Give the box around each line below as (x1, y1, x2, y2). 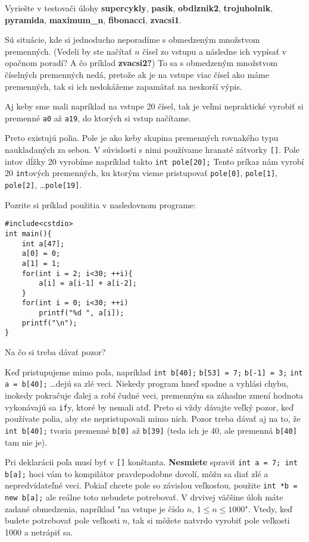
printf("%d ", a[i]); (39, 309, 124, 318)
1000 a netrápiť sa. (5, 525, 73, 538)
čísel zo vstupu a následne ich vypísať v (142, 45, 287, 57)
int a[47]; (21, 239, 65, 248)
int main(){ (5, 229, 52, 238)
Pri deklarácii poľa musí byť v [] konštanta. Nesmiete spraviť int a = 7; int (5, 456, 298, 468)
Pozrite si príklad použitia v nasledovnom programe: (5, 198, 196, 211)
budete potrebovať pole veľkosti (5, 514, 120, 527)
